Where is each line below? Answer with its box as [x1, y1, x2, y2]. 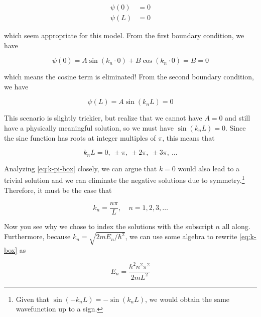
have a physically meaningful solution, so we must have [4, 123, 174, 133]
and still [225, 113, 250, 123]
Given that [16, 293, 50, 304]
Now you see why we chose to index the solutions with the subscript [4, 221, 213, 232]
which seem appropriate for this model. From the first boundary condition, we [4, 30, 244, 41]
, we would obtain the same [145, 293, 230, 304]
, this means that [162, 132, 215, 143]
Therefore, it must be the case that [4, 184, 112, 195]
